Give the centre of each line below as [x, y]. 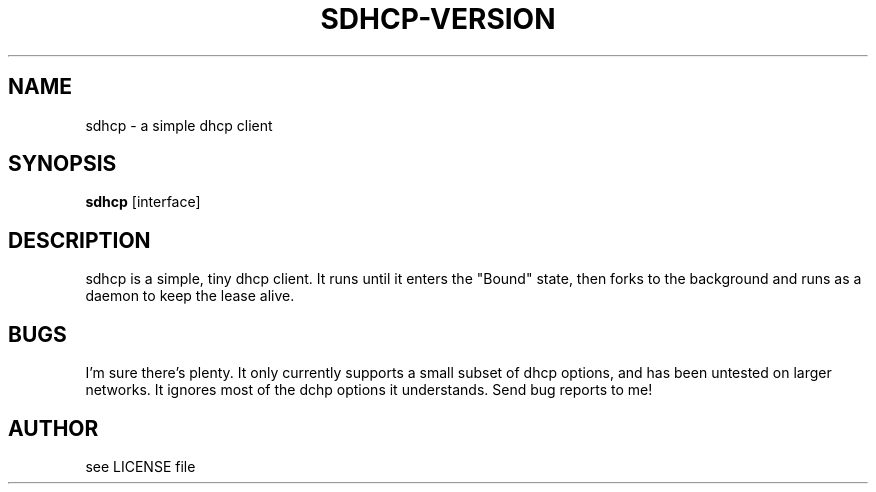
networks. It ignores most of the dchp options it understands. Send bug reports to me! [369, 390]
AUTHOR [53, 428]
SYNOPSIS [62, 164]
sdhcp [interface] [143, 202]
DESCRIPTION [79, 240]
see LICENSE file [140, 466]
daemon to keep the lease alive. [190, 296]
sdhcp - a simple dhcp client [179, 125]
